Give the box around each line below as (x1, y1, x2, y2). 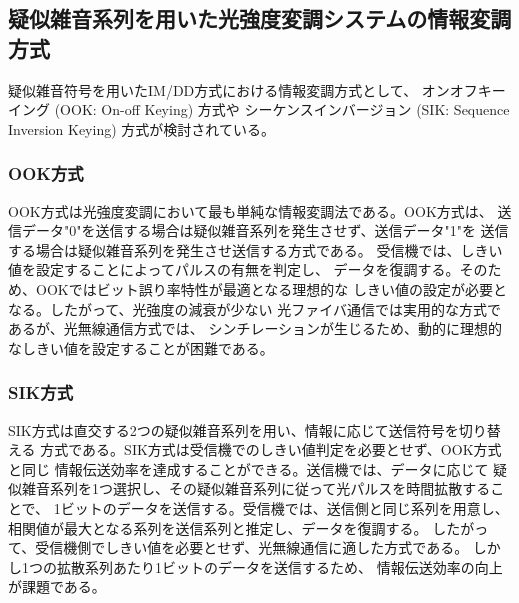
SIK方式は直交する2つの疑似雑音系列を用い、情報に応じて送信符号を (8, 419, 459, 440)
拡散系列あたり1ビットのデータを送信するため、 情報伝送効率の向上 (56, 556, 503, 577)
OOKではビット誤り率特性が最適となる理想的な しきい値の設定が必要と (35, 278, 507, 299)
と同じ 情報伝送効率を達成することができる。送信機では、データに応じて (8, 458, 489, 479)
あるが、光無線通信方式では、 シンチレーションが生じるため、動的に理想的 (8, 318, 503, 339)
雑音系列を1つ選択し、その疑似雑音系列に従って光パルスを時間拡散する (21, 478, 491, 499)
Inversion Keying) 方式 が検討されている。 (8, 118, 275, 139)
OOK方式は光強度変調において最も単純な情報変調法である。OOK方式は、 (8, 200, 493, 221)
